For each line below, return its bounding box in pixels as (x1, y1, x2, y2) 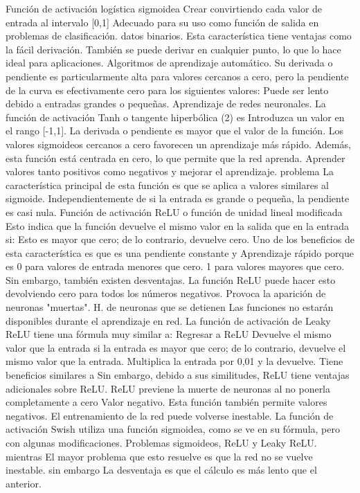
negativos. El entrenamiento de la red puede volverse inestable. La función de (6, 408, 334, 422)
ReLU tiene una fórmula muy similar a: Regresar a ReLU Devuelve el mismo (6, 327, 332, 341)
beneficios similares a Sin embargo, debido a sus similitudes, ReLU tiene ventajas (6, 368, 350, 382)
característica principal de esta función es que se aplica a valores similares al (6, 177, 329, 192)
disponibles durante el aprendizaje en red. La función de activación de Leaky (6, 313, 331, 328)
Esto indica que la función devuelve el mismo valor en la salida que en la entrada (6, 218, 349, 233)
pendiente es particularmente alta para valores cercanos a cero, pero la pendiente (6, 69, 349, 83)
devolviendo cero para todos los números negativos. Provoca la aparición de (6, 286, 326, 301)
